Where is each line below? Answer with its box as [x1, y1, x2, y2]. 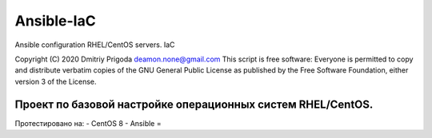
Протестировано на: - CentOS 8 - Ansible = [14, 118, 162, 128]
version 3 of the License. [14, 77, 97, 86]
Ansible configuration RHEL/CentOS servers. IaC [14, 40, 175, 49]
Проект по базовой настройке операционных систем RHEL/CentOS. [14, 97, 374, 111]
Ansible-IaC [14, 12, 96, 30]
